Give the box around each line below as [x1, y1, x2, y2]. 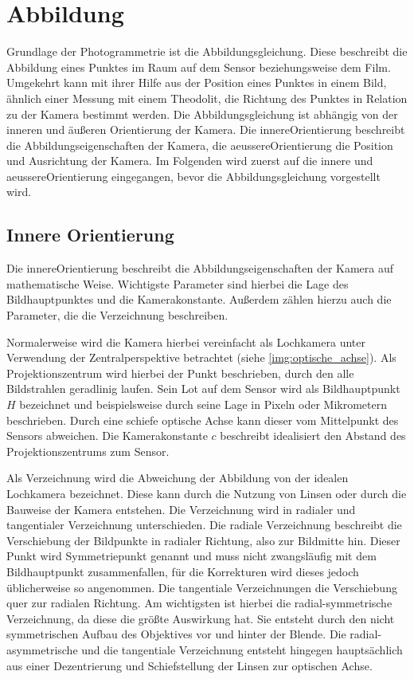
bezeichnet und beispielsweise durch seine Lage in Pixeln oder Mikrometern [19, 396, 387, 413]
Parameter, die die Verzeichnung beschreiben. [6, 307, 228, 324]
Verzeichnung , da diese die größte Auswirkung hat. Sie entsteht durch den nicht [6, 610, 395, 626]
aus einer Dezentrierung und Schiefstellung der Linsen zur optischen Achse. [6, 657, 373, 673]
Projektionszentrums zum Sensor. [6, 442, 170, 459]
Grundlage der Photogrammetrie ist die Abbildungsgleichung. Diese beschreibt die [6, 43, 408, 60]
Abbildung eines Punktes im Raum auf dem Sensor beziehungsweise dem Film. [6, 58, 391, 75]
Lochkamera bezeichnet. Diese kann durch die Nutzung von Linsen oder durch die [6, 485, 407, 501]
